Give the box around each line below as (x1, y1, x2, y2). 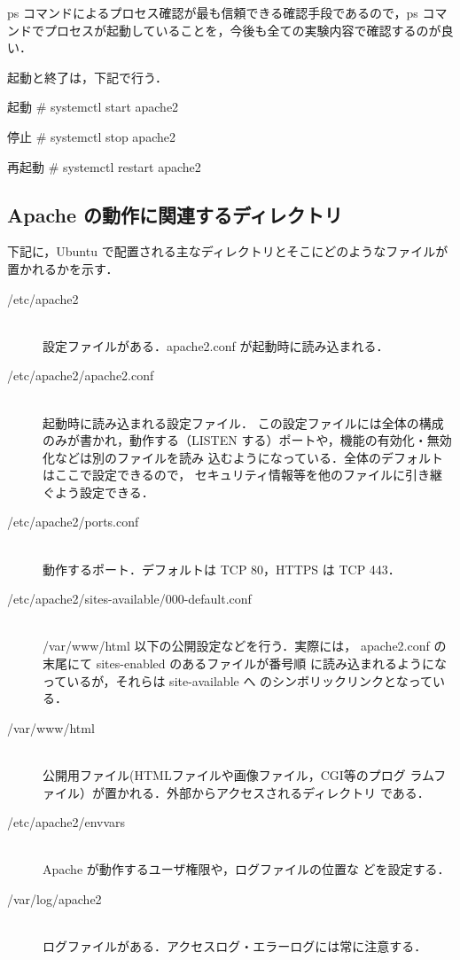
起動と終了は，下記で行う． (7, 67, 168, 86)
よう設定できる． (54, 482, 154, 501)
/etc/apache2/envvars (7, 813, 126, 831)
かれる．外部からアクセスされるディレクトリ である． (116, 783, 430, 801)
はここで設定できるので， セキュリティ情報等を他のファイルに (43, 465, 405, 484)
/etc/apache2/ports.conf (7, 512, 139, 531)
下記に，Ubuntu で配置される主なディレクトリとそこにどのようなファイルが (7, 242, 448, 261)
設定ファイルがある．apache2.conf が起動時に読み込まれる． (43, 336, 389, 355)
